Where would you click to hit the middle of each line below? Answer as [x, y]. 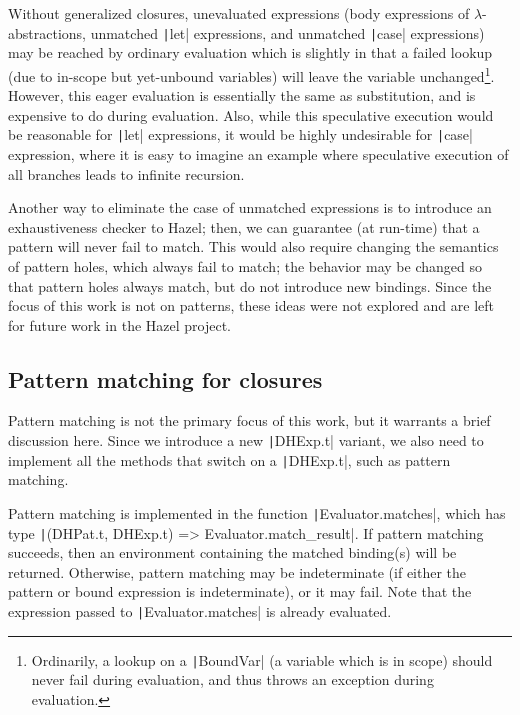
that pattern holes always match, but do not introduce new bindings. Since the [250, 285]
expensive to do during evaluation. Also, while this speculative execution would [251, 114]
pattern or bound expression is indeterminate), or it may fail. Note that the [240, 591]
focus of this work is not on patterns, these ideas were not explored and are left [251, 305]
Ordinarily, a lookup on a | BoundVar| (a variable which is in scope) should [262, 659]
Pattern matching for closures [165, 378]
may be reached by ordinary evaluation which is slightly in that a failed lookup [250, 52]
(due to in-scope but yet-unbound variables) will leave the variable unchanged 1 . [251, 74]
